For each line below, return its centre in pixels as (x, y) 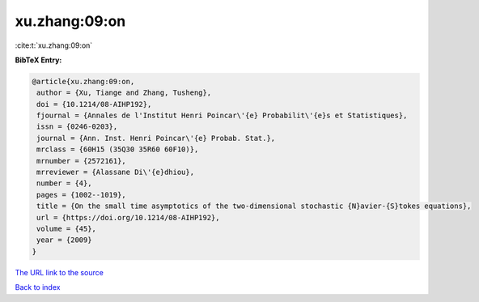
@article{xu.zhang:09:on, (83, 81)
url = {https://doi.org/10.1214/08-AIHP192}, (128, 217)
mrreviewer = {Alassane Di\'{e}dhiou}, (115, 172)
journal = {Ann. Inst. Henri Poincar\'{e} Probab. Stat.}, (156, 138)
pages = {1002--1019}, (82, 195)
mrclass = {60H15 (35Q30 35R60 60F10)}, (118, 149)
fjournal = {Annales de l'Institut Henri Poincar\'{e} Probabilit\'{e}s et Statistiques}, (222, 116)
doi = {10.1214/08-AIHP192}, (94, 104)
